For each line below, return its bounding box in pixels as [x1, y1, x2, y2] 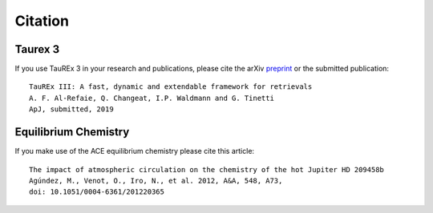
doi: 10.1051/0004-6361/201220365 [29, 187, 164, 196]
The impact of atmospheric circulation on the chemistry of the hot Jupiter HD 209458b [29, 165, 385, 174]
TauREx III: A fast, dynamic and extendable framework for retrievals [29, 82, 313, 91]
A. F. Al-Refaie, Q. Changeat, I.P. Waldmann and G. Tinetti [29, 93, 274, 102]
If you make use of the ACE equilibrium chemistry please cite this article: [14, 147, 255, 156]
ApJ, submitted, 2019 [29, 105, 114, 114]
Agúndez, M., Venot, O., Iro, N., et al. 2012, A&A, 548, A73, [29, 176, 283, 185]
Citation [14, 12, 70, 30]
